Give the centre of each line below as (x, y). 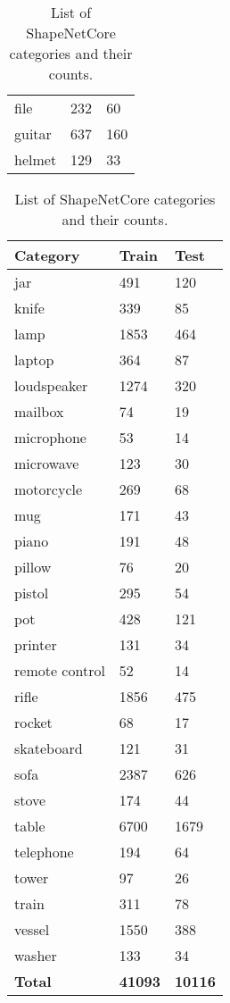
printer (36, 644)
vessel (32, 929)
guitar (33, 134)
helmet (36, 159)
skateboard (49, 748)
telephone (44, 852)
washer (36, 955)
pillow (33, 567)
